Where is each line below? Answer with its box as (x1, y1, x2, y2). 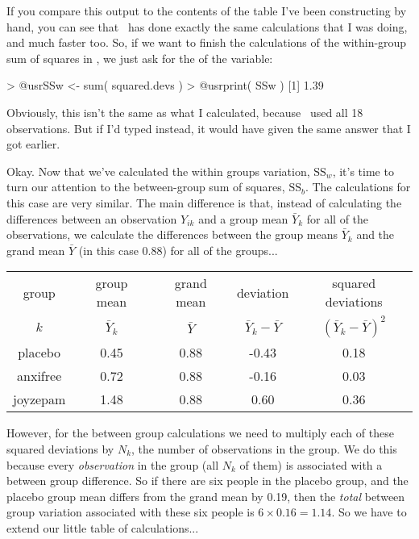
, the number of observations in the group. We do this (131, 440, 397, 457)
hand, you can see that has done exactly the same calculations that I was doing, (6, 18, 408, 35)
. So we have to (331, 503, 407, 520)
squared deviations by (6, 440, 114, 457)
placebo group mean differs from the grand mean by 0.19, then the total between (6, 487, 405, 504)
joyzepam (13, 390, 66, 409)
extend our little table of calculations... (6, 519, 199, 536)
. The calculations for (305, 178, 411, 195)
